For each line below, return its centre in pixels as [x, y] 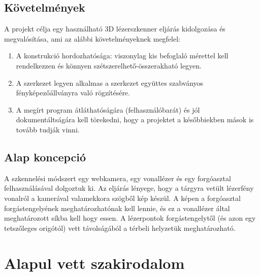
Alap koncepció [45, 157]
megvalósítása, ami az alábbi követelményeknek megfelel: [92, 38]
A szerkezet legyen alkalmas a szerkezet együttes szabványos [110, 82]
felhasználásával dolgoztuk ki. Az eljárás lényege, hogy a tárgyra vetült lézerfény [129, 188]
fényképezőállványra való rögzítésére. [73, 93]
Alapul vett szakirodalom [94, 263]
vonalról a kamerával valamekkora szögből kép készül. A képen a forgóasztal [122, 198]
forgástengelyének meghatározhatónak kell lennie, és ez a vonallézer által [117, 208]
